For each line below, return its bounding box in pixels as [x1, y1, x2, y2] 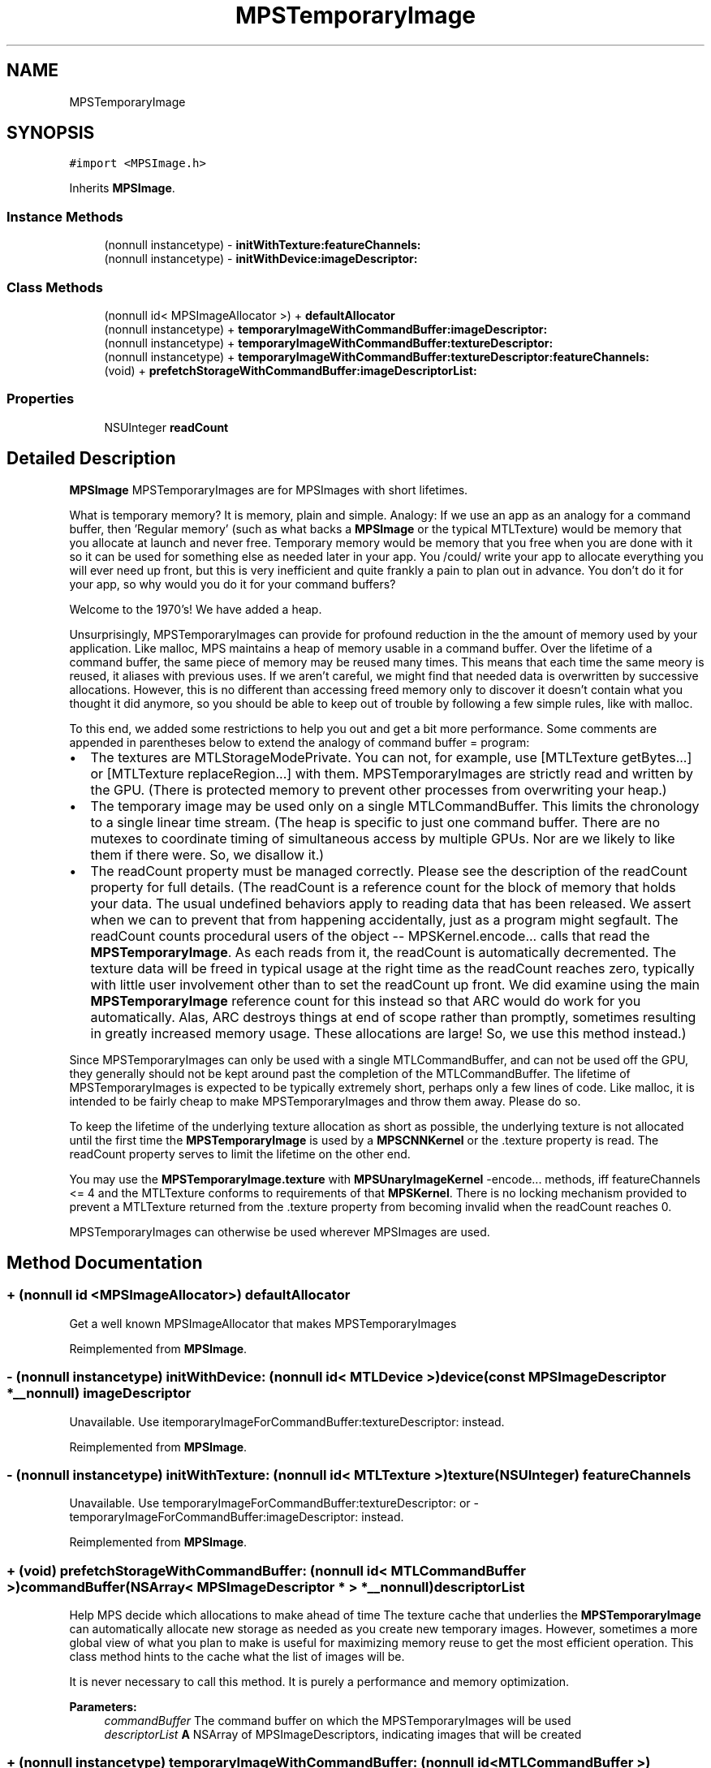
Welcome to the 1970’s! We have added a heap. [69, 602, 322, 616]
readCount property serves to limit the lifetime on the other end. [69, 1146, 411, 1161]
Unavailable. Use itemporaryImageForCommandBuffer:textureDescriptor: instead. [69, 1414, 505, 1429]
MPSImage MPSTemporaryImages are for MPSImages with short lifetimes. [69, 482, 468, 497]
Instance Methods [6, 208, 123, 225]
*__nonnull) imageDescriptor [6, 1385, 192, 1402]
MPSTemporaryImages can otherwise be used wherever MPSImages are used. [69, 1224, 490, 1239]
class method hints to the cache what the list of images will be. [69, 1649, 405, 1663]
